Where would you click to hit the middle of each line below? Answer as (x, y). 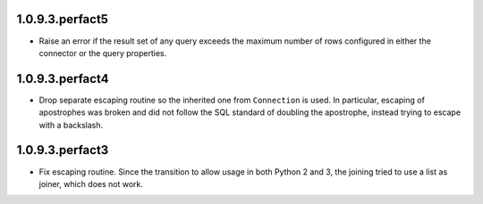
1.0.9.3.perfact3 (63, 150)
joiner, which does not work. (91, 184)
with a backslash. (71, 125)
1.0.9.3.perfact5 (63, 19)
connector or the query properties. (103, 53)
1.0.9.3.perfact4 (63, 79)
